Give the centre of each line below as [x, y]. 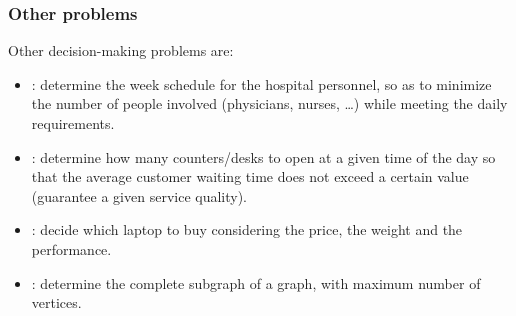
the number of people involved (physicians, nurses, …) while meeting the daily [269, 103]
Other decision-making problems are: [121, 50]
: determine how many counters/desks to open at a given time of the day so [263, 156]
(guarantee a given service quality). [139, 195]
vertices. [56, 302]
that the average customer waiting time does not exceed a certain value [250, 176]
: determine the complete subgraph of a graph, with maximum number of [256, 282]
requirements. [73, 123]
